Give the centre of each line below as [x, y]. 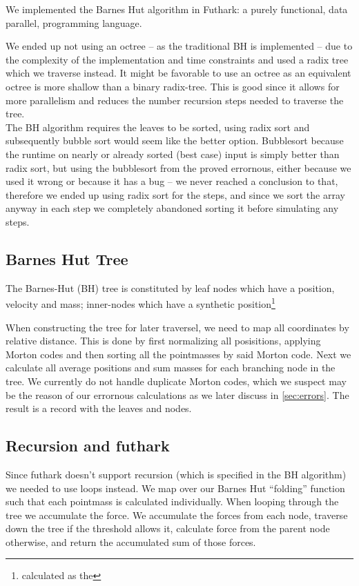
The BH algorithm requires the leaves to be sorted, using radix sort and [158, 127]
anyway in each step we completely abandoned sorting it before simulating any [172, 208]
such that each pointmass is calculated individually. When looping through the [172, 501]
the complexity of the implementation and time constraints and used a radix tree [177, 59]
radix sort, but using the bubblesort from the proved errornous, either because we [178, 167]
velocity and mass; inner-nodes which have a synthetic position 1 [140, 303]
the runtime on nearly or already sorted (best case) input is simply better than [173, 154]
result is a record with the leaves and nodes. [99, 408]
